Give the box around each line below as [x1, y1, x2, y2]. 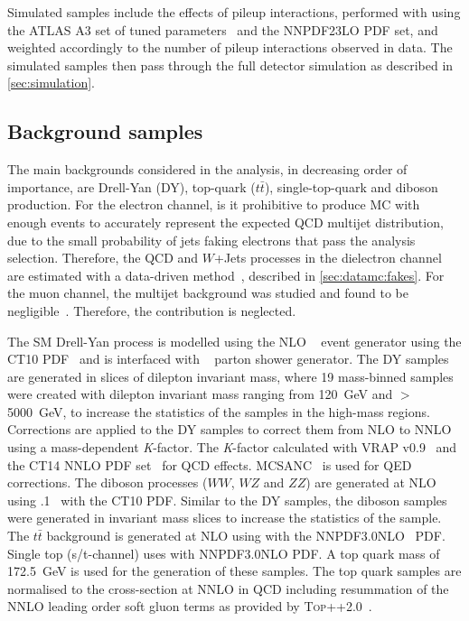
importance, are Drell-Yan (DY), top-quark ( [7, 177, 256, 196]
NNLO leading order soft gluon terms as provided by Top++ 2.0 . [7, 597, 372, 616]
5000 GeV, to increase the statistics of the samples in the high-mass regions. [7, 402, 430, 421]
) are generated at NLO [305, 473, 436, 492]
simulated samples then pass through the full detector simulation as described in [7, 55, 454, 74]
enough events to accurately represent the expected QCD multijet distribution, [7, 212, 444, 231]
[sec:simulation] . [7, 73, 96, 92]
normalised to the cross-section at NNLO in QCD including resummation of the [7, 579, 449, 598]
